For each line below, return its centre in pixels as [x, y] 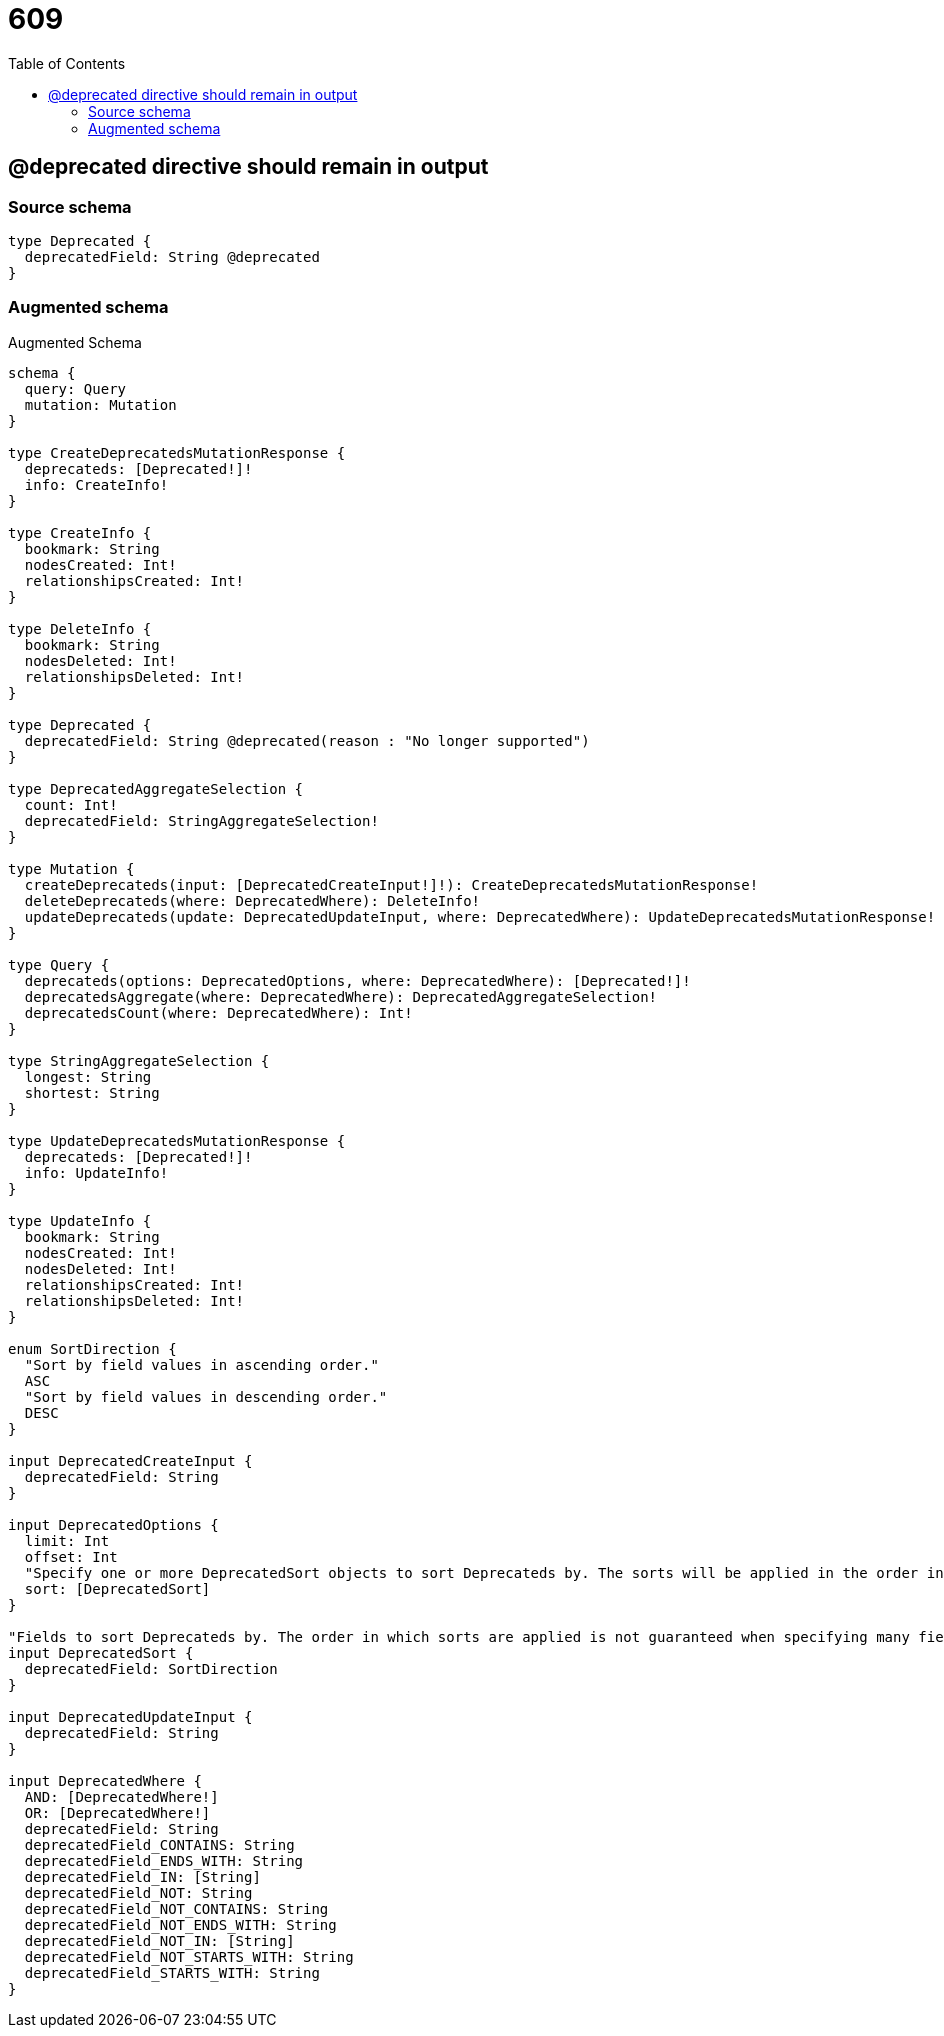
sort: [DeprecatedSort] [117, 1588]
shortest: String [92, 1092]
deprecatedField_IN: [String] [142, 1876]
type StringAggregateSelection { [139, 1060]
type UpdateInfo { [80, 1220]
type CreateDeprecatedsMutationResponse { [177, 452]
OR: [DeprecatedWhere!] [117, 1812]
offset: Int [71, 1556]
